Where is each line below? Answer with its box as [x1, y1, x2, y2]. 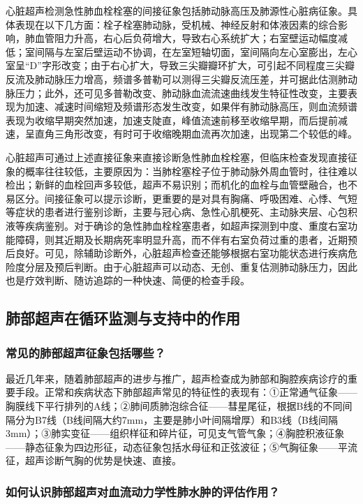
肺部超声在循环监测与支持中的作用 [6, 307, 240, 329]
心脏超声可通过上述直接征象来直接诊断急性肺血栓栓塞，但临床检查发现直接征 [6, 149, 357, 164]
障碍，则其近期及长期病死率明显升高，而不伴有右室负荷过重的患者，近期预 [15, 232, 357, 246]
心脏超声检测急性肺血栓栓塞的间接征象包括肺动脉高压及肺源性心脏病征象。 [6, 3, 348, 17]
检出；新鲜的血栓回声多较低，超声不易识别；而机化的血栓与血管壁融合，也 [6, 177, 348, 192]
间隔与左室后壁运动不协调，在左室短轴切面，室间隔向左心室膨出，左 [34, 44, 348, 59]
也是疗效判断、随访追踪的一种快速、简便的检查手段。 [6, 273, 250, 288]
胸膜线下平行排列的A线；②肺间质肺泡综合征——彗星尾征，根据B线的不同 [6, 399, 343, 413]
